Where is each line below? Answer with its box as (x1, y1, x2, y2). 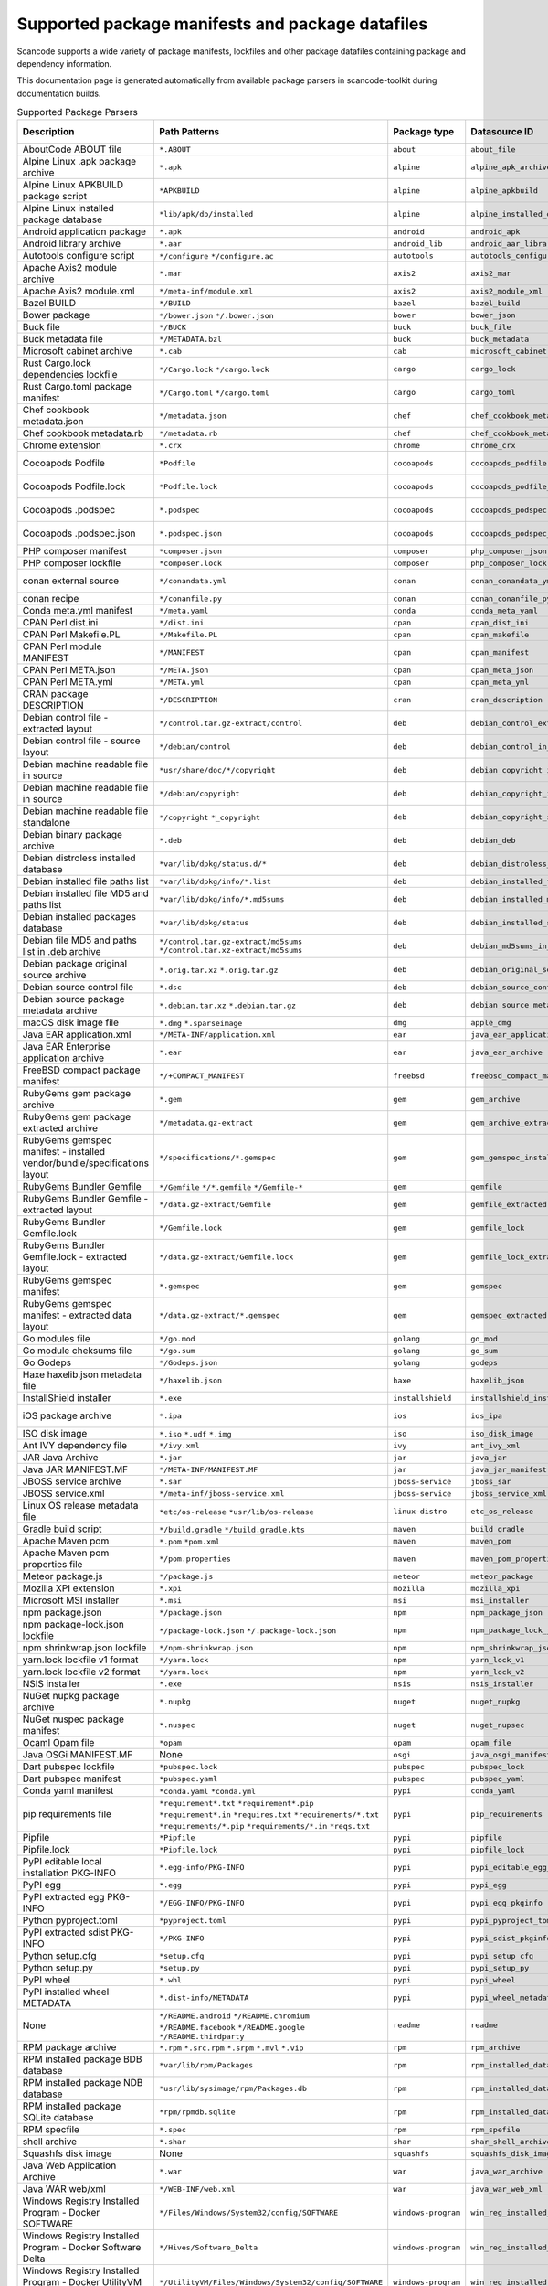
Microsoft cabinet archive (22, 345, 132, 358)
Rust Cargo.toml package (22, 380, 132, 393)
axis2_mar (470, 268, 511, 278)
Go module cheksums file (22, 1344, 132, 1357)
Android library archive (22, 238, 121, 251)
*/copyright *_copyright (159, 813, 260, 823)
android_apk (470, 227, 521, 237)
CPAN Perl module (22, 640, 102, 653)
